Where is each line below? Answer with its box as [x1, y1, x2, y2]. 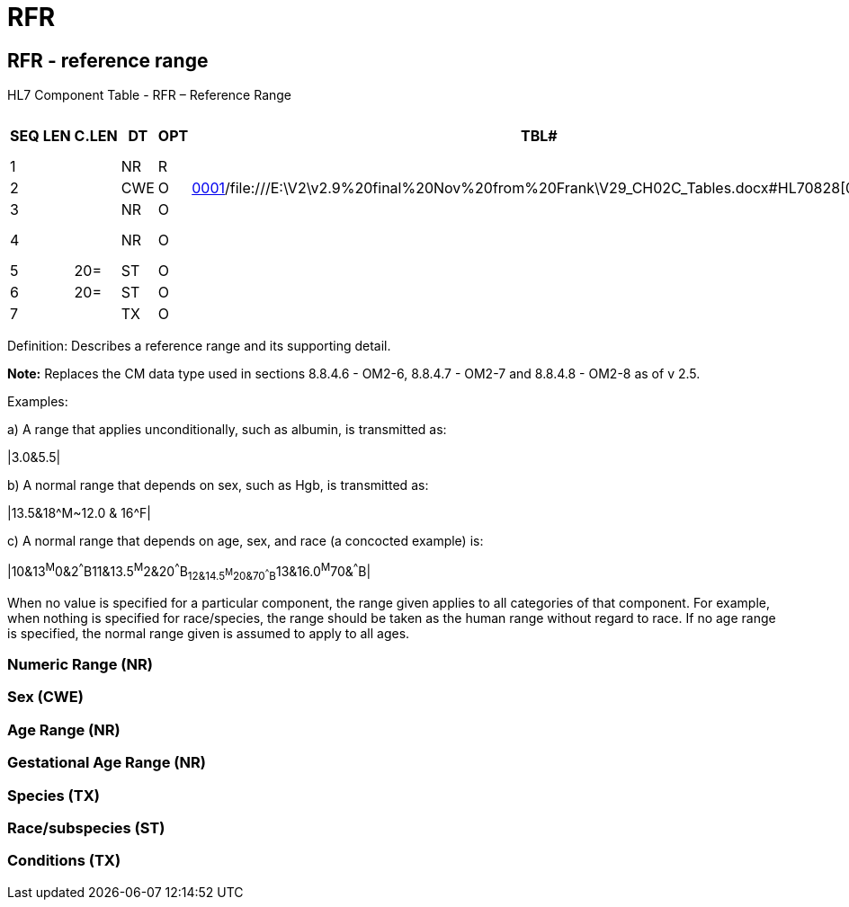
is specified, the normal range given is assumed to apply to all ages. [7, 625, 410, 641]
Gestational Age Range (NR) [7, 753, 206, 772]
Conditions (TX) [7, 851, 121, 870]
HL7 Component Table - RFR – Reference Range [7, 87, 292, 103]
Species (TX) [7, 786, 100, 805]
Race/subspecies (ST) [7, 818, 165, 837]
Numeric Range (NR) [7, 655, 153, 673]
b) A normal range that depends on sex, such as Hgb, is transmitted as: [7, 477, 429, 494]
